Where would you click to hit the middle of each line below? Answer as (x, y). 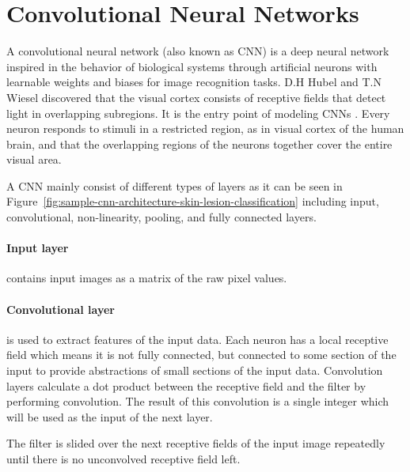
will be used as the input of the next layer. (110, 416)
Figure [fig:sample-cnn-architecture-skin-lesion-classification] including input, (193, 201)
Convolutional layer (61, 309)
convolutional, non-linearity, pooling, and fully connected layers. (161, 217)
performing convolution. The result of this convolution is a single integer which (198, 401)
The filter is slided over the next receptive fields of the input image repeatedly (196, 443)
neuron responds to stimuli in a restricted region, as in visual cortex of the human (205, 128)
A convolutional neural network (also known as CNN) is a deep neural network (198, 51)
